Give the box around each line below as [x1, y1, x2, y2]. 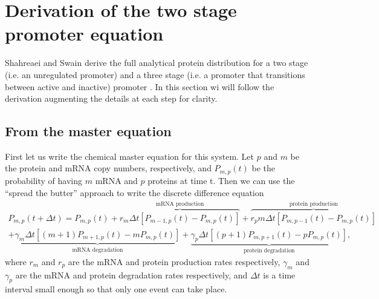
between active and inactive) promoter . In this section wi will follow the [5, 80, 274, 93]
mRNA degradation [72, 246, 123, 253]
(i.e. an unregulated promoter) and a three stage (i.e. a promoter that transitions [5, 68, 305, 80]
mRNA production [155, 200, 204, 207]
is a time [263, 268, 296, 281]
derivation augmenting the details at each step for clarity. [5, 92, 218, 105]
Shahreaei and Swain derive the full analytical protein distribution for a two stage [5, 56, 308, 69]
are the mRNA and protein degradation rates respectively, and [15, 268, 248, 281]
